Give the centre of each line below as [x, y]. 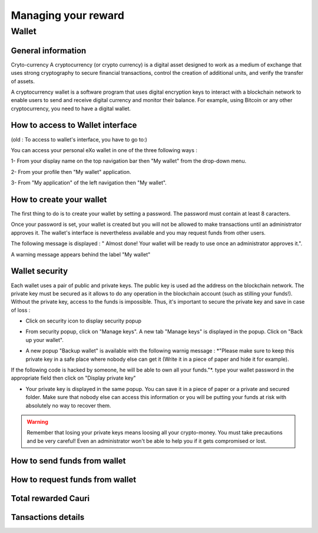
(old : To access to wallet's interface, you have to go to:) [79, 139]
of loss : [21, 310]
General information [49, 50]
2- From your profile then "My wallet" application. [71, 172]
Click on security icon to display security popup [83, 321]
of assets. [23, 81]
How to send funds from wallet [68, 461]
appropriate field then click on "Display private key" [74, 378]
